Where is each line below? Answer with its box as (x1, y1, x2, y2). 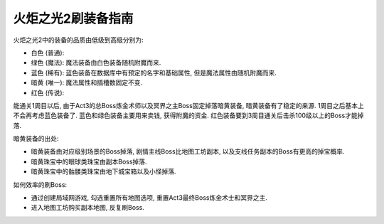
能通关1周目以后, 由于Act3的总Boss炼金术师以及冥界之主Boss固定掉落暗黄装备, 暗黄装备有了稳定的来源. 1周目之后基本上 (13, 101, 364, 110)
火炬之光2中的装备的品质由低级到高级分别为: (13, 36, 144, 44)
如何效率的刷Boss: (13, 180, 68, 188)
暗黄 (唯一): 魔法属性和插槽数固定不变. (31, 78, 143, 87)
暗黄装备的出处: (13, 134, 60, 143)
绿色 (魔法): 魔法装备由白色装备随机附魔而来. (31, 58, 161, 67)
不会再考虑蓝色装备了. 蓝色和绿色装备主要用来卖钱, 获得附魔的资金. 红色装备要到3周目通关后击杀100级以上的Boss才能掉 (13, 111, 364, 120)
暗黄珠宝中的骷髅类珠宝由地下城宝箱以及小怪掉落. (31, 167, 177, 176)
